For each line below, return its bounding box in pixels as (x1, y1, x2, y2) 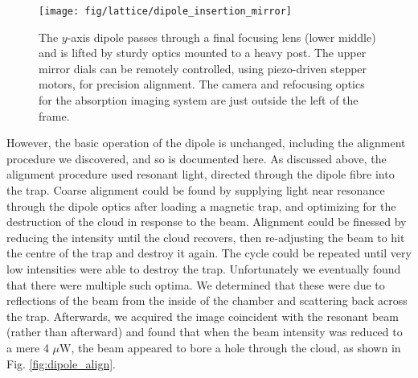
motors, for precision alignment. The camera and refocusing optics (39, 76, 365, 92)
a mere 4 (6, 339, 49, 355)
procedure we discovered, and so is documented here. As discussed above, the (6, 150, 387, 166)
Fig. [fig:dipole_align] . (6, 355, 116, 372)
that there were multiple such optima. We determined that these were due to (6, 276, 385, 293)
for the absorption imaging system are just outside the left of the (39, 92, 359, 109)
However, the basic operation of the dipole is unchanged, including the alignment (6, 134, 406, 151)
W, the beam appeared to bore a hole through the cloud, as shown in (59, 339, 401, 355)
